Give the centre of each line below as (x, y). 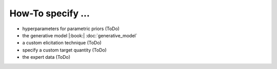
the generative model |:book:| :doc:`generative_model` (80, 35)
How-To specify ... (50, 13)
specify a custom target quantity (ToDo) (65, 50)
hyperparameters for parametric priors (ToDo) (71, 29)
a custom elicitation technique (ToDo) (62, 43)
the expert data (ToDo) (46, 57)
